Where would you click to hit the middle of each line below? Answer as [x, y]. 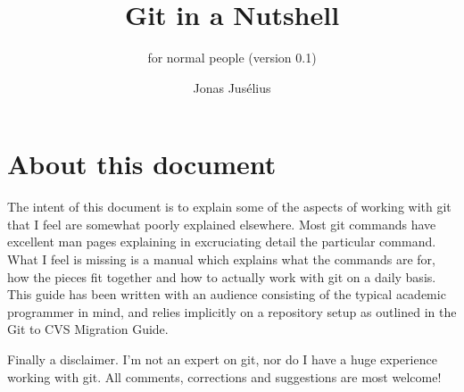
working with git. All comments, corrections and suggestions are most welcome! [224, 376]
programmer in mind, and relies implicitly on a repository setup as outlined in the [232, 311]
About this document [142, 164]
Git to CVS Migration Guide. [88, 329]
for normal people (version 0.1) [232, 58]
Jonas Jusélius [232, 87]
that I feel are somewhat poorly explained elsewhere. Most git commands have [222, 224]
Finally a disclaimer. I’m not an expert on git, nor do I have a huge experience [222, 359]
